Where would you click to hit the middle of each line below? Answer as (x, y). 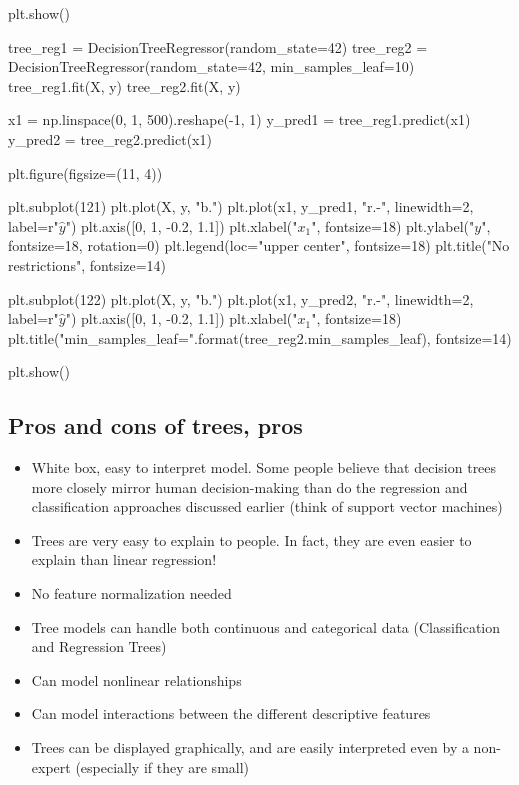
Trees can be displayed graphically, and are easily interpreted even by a (250, 747)
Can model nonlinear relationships (136, 679)
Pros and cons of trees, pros (155, 425)
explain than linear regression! (124, 559)
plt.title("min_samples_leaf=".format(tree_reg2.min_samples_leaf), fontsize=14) (260, 337)
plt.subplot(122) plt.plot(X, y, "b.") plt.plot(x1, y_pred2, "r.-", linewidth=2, (241, 298)
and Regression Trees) (99, 646)
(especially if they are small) (162, 766)
